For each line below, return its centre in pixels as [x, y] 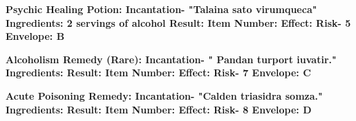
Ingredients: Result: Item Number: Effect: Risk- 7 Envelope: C [158, 73]
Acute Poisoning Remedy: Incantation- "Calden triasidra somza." [164, 95]
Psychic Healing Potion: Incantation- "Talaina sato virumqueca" [161, 9]
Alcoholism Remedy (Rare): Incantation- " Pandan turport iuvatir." [171, 59]
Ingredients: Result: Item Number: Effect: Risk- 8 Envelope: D [159, 109]
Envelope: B [35, 36]
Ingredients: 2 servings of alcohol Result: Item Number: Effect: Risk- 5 [178, 22]
